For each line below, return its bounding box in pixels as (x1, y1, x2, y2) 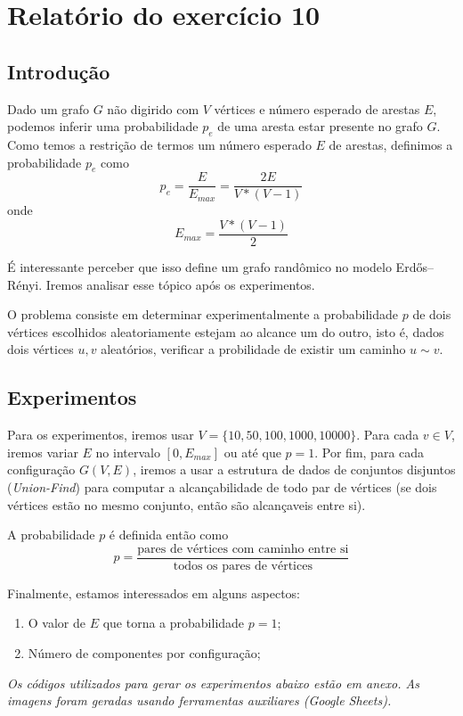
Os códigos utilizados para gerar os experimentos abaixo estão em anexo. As (7, 673, 419, 692)
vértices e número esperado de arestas (214, 99, 420, 118)
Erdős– (395, 258, 434, 276)
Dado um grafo (7, 99, 90, 118)
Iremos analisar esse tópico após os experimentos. (45, 275, 315, 293)
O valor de (28, 613, 86, 632)
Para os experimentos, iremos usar (7, 425, 194, 444)
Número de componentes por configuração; (28, 644, 261, 663)
